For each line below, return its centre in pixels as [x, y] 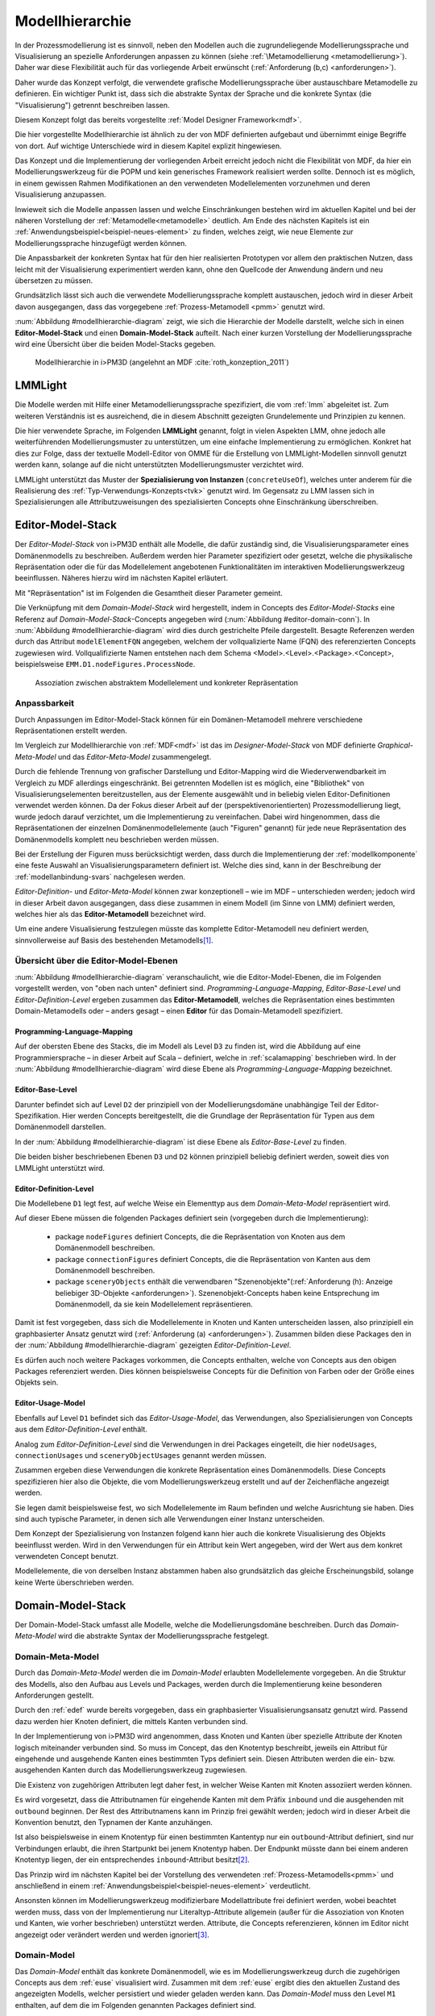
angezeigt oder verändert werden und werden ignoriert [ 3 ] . [112, 1935]
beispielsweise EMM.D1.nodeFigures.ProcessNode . [105, 664]
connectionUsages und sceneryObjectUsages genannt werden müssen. [141, 1455]
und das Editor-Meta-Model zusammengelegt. [135, 756]
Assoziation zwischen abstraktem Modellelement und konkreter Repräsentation [166, 682]
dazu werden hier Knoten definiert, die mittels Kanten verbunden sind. [131, 1721]
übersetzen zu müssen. [54, 280]
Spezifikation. [37, 1115]
